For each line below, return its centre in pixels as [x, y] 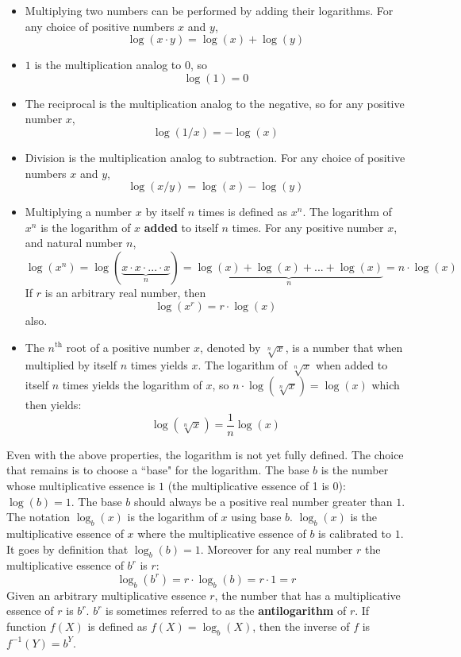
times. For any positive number [308, 227]
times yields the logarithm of [132, 385]
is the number [355, 470]
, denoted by [230, 347]
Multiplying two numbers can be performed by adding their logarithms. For [209, 10]
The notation [38, 517]
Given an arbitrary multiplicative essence [106, 595]
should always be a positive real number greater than [263, 501]
